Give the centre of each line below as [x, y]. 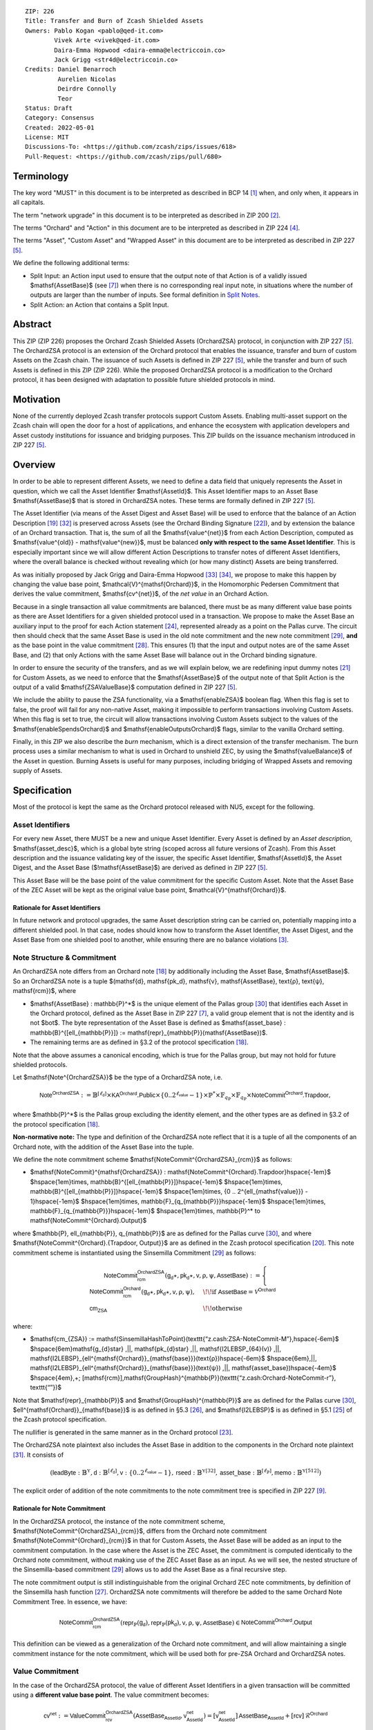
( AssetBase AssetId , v [160, 1716]
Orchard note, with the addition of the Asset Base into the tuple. [103, 1147]
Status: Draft [49, 108]
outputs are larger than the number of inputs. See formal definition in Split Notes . [145, 295]
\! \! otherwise [223, 1309]
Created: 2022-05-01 [60, 127]
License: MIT [47, 137]
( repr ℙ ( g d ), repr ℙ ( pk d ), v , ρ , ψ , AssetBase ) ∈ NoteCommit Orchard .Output [216, 1623]
